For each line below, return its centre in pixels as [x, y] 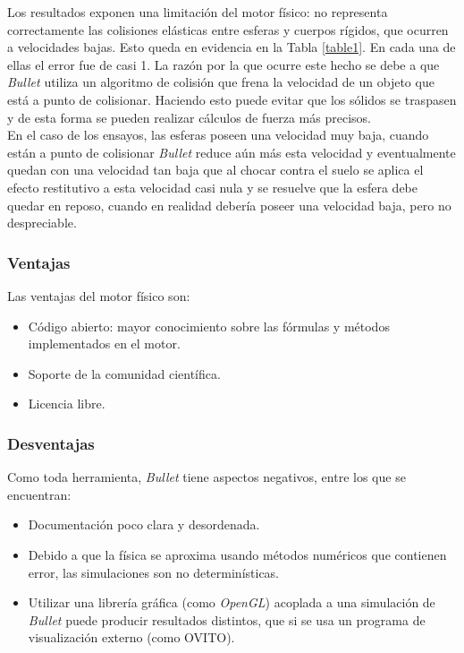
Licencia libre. [67, 404]
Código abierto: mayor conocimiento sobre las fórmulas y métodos [209, 326]
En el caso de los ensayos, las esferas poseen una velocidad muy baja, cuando [218, 135]
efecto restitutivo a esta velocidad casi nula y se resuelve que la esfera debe [213, 187]
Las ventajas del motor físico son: [99, 295]
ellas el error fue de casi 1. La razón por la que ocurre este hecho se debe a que [224, 64]
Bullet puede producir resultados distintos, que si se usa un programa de [227, 619]
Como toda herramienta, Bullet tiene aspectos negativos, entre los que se [207, 477]
